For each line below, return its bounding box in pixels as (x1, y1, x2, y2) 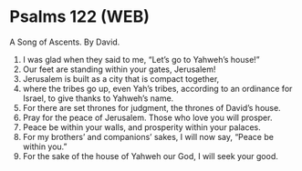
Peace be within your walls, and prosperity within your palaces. (22, 121, 262, 133)
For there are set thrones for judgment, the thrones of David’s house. (22, 102, 281, 113)
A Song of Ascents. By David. (9, 36, 120, 47)
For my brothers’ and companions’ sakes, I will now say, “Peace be (22, 131, 274, 142)
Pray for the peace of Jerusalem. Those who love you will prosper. (22, 112, 273, 123)
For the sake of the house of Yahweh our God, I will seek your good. (22, 150, 278, 161)
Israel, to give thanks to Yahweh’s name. (22, 93, 174, 104)
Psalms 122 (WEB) (9, 6, 151, 27)
